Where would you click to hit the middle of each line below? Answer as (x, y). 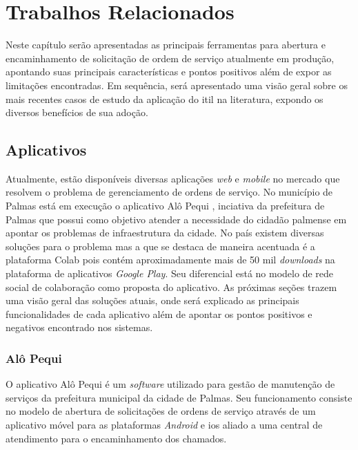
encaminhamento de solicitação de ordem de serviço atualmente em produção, (170, 58)
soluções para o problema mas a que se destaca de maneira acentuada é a (160, 246)
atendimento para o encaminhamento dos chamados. (116, 438)
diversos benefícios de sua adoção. (77, 112)
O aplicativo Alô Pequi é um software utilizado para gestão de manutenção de (170, 384)
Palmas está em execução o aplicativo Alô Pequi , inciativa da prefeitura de (165, 206)
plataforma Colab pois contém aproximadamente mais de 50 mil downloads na (170, 260)
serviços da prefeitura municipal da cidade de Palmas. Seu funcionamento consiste (179, 397)
